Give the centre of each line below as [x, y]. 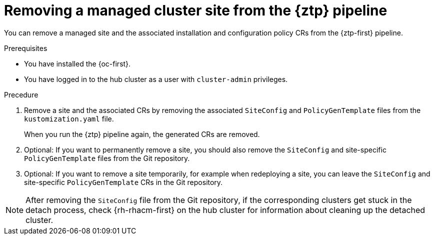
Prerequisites [26, 48]
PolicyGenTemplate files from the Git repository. [107, 158]
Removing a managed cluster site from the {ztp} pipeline [196, 10]
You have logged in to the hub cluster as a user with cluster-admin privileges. [156, 79]
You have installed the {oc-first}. [77, 63]
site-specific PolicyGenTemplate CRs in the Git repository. [123, 182]
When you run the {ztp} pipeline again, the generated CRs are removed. [142, 134]
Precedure [21, 94]
